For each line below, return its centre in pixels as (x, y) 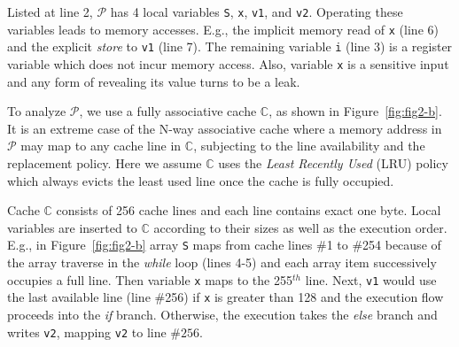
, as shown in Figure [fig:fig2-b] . (355, 111)
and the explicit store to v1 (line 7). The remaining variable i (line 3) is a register (230, 46)
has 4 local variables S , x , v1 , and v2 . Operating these (257, 12)
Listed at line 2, (50, 12)
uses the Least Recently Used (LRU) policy (333, 163)
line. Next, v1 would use (371, 279)
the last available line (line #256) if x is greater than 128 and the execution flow (226, 297)
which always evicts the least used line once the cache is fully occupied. (201, 180)
